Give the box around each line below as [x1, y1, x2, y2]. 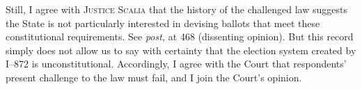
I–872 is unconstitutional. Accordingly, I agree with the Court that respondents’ [6, 56, 347, 71]
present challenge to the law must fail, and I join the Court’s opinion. [6, 70, 302, 84]
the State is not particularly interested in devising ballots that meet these [6, 15, 320, 30]
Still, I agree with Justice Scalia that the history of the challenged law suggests [6, 2, 347, 16]
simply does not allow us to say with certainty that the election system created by [6, 42, 356, 57]
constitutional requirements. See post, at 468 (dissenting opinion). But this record [6, 29, 354, 44]
